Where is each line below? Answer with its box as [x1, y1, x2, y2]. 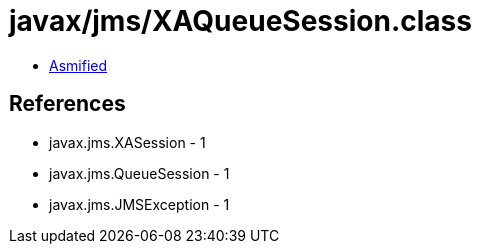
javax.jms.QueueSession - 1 [49, 164, 230, 182]
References [9, 91, 126, 117]
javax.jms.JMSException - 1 [49, 195, 230, 213]
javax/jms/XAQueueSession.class [9, 4, 472, 38]
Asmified [49, 56, 108, 74]
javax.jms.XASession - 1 [49, 133, 206, 151]
